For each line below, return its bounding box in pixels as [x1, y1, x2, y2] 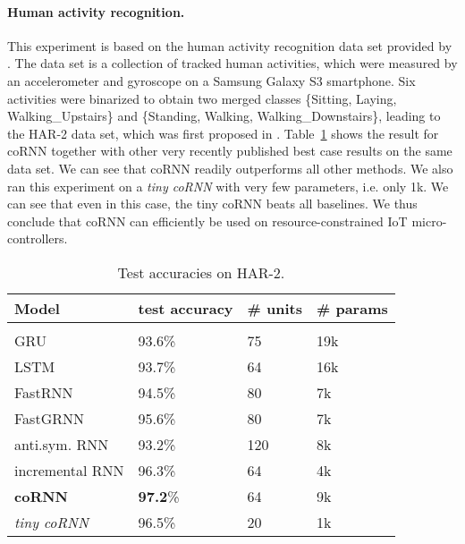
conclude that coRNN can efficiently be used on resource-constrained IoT [7, 211, 408, 230]
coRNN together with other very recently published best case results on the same [7, 141, 452, 160]
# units [247, 297, 302, 319]
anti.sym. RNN [14, 433, 109, 455]
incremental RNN [14, 459, 124, 480]
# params [317, 297, 388, 319]
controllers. [7, 229, 68, 248]
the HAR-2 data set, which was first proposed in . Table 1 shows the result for [7, 123, 439, 142]
